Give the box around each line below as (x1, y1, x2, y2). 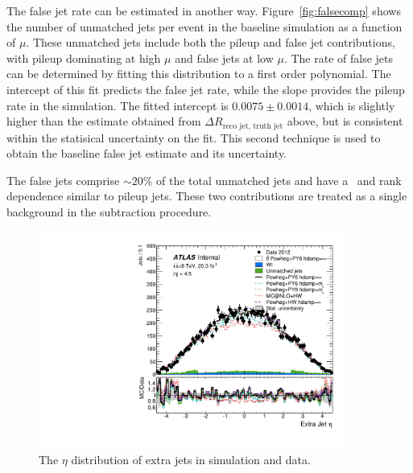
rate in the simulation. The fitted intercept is (6, 97, 229, 113)
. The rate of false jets (283, 49, 394, 66)
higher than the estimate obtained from (6, 113, 201, 130)
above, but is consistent (287, 113, 403, 130)
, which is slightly (308, 97, 395, 113)
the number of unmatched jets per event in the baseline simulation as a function (6, 18, 403, 35)
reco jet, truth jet (222, 121, 283, 130)
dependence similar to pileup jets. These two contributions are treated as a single (6, 187, 407, 204)
